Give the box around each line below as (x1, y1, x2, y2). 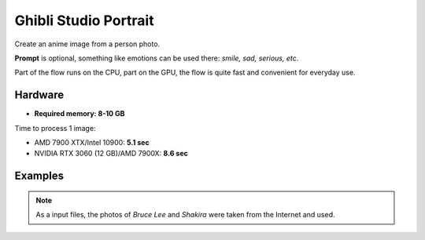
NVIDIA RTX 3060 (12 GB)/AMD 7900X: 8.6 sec (34, 149, 189, 158)
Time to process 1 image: (14, 123, 96, 133)
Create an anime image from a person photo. (14, 39, 161, 49)
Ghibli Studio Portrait (14, 12, 154, 29)
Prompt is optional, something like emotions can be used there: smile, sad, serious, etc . (14, 53, 299, 63)
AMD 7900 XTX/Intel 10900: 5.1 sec (34, 138, 150, 147)
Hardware (14, 89, 65, 102)
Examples (14, 169, 65, 183)
